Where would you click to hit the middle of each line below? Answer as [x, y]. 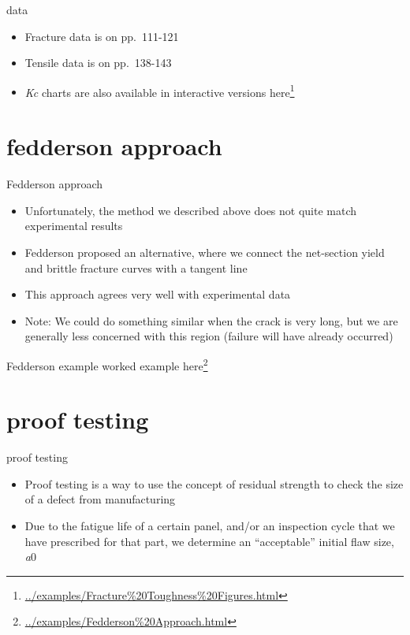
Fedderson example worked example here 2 [107, 364]
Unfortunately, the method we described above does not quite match [191, 210]
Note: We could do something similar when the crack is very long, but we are [211, 320]
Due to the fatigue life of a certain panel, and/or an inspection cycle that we [210, 526]
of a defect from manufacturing [100, 499]
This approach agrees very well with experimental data [158, 294]
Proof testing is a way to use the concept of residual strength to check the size [214, 483]
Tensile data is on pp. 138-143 [98, 63]
